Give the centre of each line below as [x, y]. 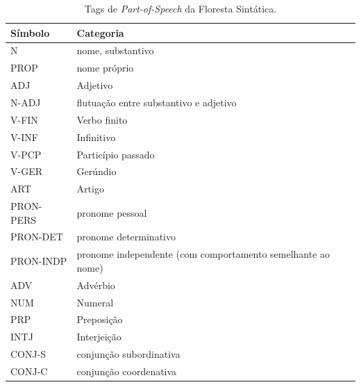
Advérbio [96, 285]
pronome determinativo [126, 237]
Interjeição [99, 337]
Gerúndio [96, 171]
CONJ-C [29, 371]
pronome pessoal [112, 212]
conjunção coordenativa [127, 371]
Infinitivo [96, 137]
